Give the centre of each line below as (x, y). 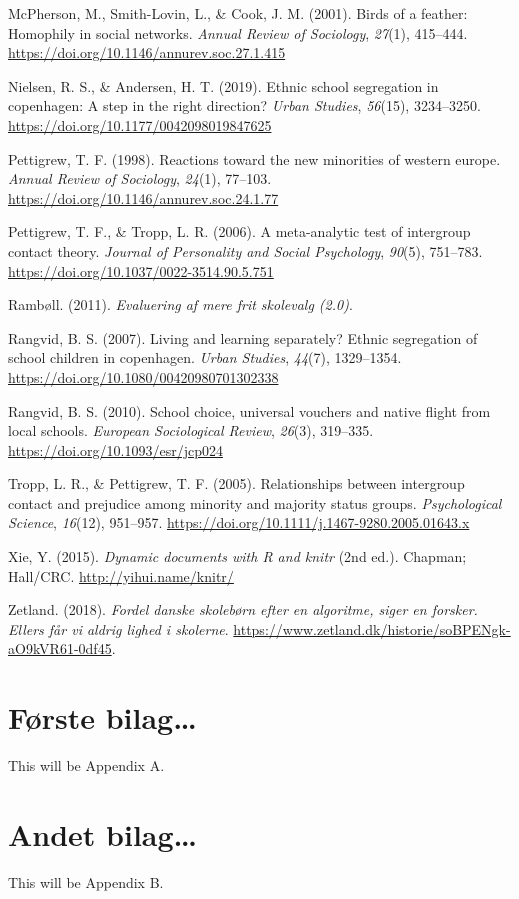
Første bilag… (102, 717)
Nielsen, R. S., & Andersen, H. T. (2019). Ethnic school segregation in (223, 85)
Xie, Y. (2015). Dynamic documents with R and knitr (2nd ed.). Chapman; (237, 556)
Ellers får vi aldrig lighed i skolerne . (118, 628)
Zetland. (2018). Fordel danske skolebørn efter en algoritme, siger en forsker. (243, 609)
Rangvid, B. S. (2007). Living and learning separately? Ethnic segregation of (243, 337)
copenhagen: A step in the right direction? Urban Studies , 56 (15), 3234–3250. (244, 105)
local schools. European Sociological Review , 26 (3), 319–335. (191, 430)
